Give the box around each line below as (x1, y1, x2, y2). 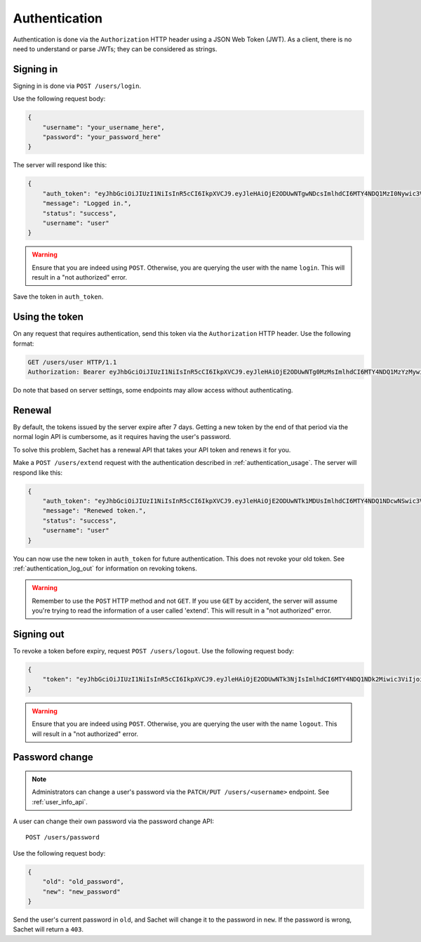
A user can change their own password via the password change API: (13, 817, 214, 825)
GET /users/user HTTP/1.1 (27, 358, 117, 366)
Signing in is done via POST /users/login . (13, 81, 142, 90)
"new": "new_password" (42, 887, 121, 896)
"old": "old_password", (42, 878, 124, 886)
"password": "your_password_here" (42, 133, 161, 140)
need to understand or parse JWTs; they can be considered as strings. (13, 44, 218, 53)
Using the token (13, 311, 84, 323)
